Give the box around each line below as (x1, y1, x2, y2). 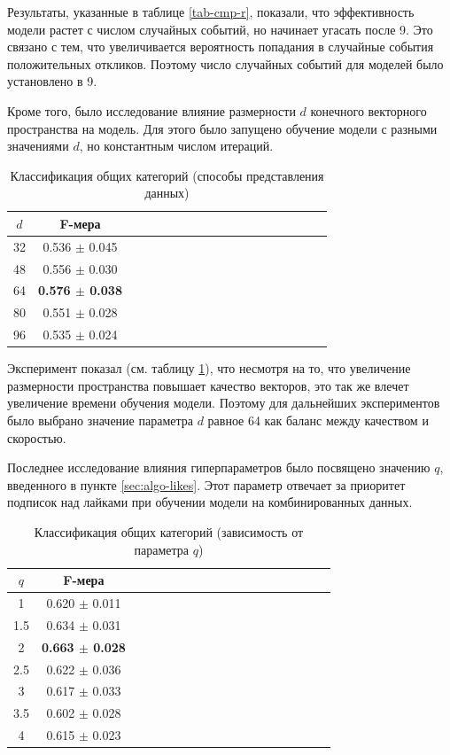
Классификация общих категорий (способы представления (10, 166, 324, 184)
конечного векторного (310, 101, 427, 120)
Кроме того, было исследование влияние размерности (7, 101, 296, 120)
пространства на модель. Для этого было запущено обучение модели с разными (7, 119, 438, 137)
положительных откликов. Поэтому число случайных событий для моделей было (7, 54, 444, 73)
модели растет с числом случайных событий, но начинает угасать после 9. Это (7, 19, 433, 38)
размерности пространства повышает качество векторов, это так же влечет (7, 376, 409, 394)
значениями (7, 136, 69, 155)
